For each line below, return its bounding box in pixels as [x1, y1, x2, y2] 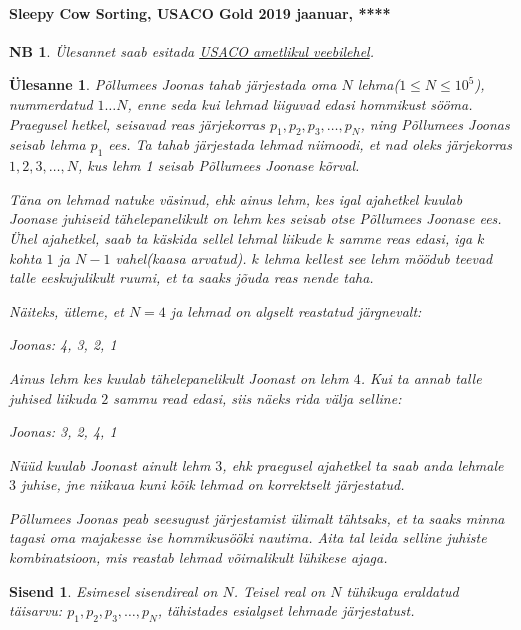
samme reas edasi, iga [338, 227, 473, 248]
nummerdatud [9, 93, 93, 114]
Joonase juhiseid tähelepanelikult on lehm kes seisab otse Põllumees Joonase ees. [9, 208, 502, 229]
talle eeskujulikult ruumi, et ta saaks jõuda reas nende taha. [9, 267, 374, 288]
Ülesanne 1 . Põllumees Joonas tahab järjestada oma [9, 74, 337, 95]
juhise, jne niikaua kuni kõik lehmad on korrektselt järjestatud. [21, 474, 405, 495]
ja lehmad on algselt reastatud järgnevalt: [170, 300, 422, 321]
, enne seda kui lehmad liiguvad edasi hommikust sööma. [127, 93, 473, 114]
